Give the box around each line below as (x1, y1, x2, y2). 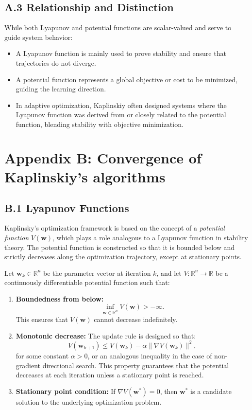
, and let (156, 267, 182, 278)
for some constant (16, 350, 69, 360)
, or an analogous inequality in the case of (87, 350, 212, 360)
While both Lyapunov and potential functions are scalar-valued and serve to (4, 22, 232, 33)
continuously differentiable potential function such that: (4, 277, 170, 287)
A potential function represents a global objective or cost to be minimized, (16, 74, 237, 84)
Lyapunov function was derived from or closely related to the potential (16, 109, 226, 120)
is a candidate (190, 386, 232, 396)
